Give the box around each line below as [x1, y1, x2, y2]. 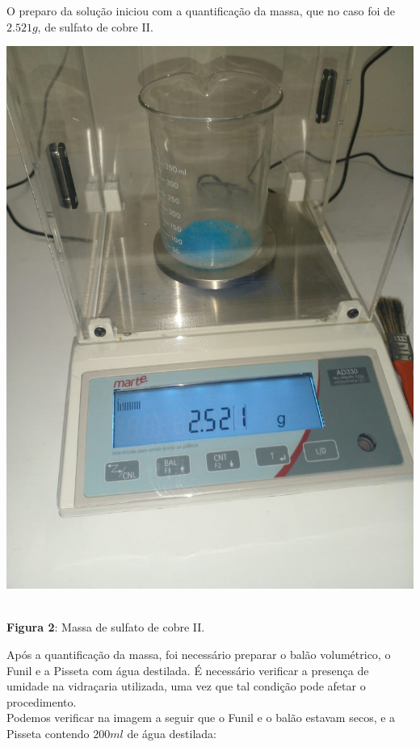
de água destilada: [127, 724, 216, 741]
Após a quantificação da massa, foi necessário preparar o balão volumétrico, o [6, 645, 391, 662]
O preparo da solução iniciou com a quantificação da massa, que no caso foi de [6, 2, 396, 19]
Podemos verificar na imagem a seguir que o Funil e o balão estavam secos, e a [6, 709, 396, 726]
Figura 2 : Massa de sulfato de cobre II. [6, 619, 205, 636]
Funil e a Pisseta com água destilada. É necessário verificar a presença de [6, 661, 369, 678]
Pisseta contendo [6, 724, 90, 741]
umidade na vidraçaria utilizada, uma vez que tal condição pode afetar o [6, 678, 366, 695]
